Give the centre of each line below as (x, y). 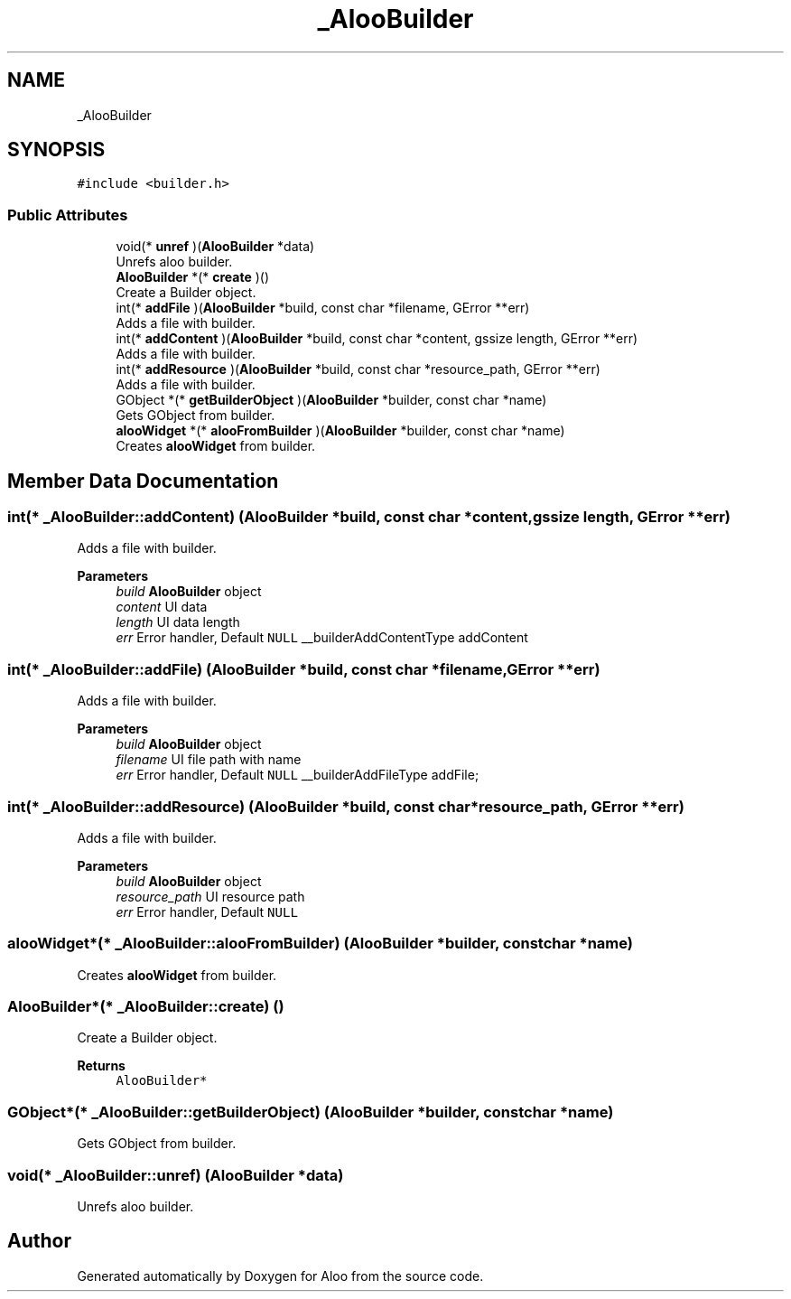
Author (39, 1241)
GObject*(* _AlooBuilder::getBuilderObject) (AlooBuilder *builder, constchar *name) (311, 1112)
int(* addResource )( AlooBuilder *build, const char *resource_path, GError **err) (358, 369)
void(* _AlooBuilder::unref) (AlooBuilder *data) (176, 1175)
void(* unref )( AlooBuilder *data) (215, 247)
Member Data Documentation (143, 481)
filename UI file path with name (209, 760)
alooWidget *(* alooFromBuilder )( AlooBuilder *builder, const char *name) (340, 431)
